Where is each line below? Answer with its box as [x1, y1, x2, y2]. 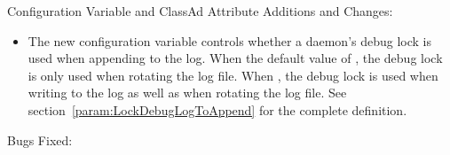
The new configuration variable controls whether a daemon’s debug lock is [28, 31, 432, 50]
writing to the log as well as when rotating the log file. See [28, 83, 347, 102]
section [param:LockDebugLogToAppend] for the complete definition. [28, 100, 407, 119]
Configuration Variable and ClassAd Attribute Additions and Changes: [7, 2, 393, 19]
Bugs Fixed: [7, 130, 73, 149]
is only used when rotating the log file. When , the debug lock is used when [28, 66, 438, 84]
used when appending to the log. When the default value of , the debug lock [28, 49, 443, 67]
